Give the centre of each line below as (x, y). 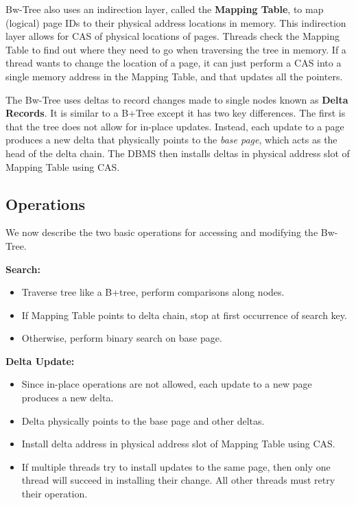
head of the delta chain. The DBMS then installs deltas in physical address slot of (178, 153)
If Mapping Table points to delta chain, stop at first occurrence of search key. (184, 315)
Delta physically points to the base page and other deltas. (143, 420)
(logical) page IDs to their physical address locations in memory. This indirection (176, 22)
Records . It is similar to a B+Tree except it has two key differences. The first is (176, 113)
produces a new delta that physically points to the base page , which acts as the (171, 140)
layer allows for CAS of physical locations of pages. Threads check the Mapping (173, 36)
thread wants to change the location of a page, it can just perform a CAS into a (174, 63)
